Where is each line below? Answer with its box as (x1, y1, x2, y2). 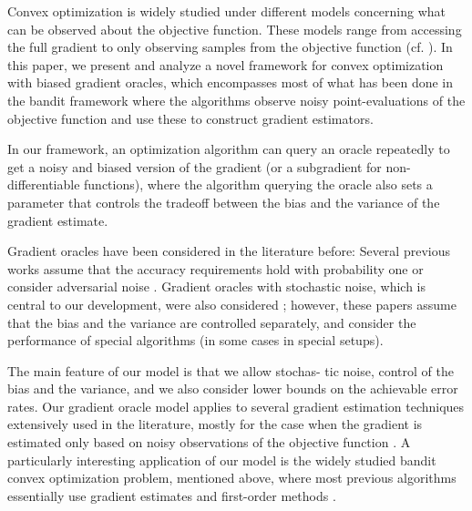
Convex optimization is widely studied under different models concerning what (7, 2, 446, 20)
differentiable (7, 175, 80, 194)
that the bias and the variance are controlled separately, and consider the (7, 312, 416, 332)
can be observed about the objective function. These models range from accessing (7, 19, 462, 38)
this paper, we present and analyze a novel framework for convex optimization (7, 55, 444, 74)
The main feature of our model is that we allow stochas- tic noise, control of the (7, 361, 454, 380)
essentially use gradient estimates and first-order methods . (7, 485, 336, 505)
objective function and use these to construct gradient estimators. (7, 108, 374, 128)
